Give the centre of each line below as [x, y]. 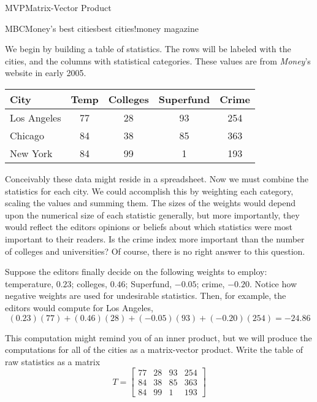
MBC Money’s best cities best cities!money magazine [102, 28]
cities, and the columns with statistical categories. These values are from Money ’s [158, 60]
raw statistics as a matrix [53, 361]
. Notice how [273, 283]
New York [31, 153]
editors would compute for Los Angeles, [79, 307]
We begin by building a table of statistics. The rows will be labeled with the [148, 49]
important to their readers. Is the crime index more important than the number [155, 238]
